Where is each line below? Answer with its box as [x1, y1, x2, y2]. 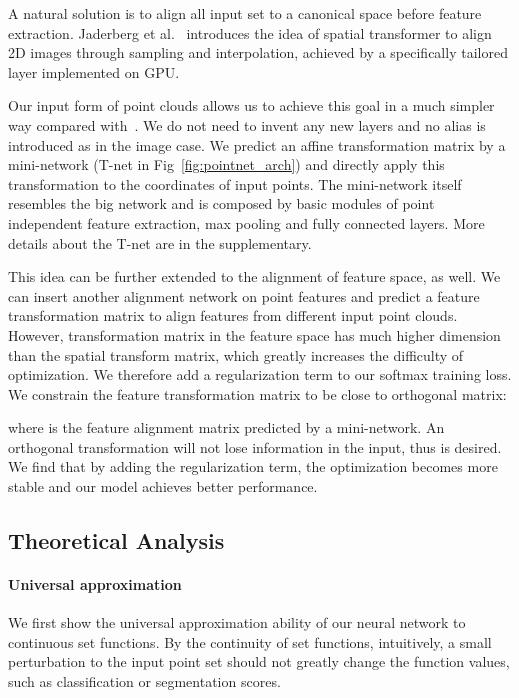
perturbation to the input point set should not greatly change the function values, [8, 651, 510, 672]
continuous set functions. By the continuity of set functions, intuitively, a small [8, 631, 492, 652]
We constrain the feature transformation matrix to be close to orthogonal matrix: [8, 383, 507, 404]
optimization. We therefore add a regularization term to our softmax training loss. [8, 364, 512, 385]
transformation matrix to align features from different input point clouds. [8, 305, 458, 326]
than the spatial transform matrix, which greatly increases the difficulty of [8, 344, 464, 365]
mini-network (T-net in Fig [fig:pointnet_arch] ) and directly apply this [8, 154, 445, 175]
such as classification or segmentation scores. [8, 671, 281, 692]
